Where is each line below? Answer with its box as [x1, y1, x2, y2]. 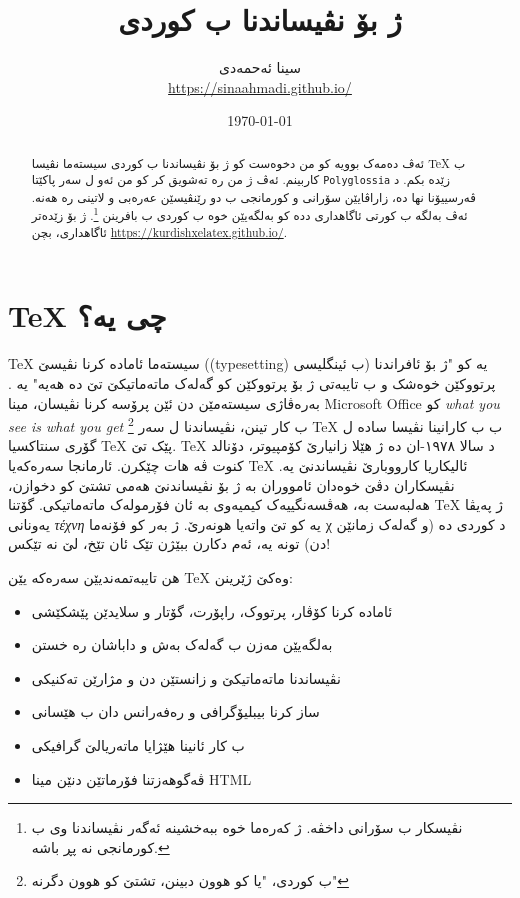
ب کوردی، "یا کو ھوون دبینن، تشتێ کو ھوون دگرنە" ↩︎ [31, 870, 349, 891]
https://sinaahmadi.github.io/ [168, 76, 352, 97]
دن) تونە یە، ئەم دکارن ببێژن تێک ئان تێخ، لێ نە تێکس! [8, 533, 331, 554]
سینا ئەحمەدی [219, 57, 301, 78]
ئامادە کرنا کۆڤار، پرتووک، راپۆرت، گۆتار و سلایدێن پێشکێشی [31, 600, 393, 621]
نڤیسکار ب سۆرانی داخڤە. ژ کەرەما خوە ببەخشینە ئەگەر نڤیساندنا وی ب [31, 817, 463, 838]
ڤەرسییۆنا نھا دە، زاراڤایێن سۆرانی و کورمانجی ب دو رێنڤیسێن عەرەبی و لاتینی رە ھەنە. [31, 188, 476, 205]
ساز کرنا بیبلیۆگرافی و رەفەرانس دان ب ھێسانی [31, 701, 320, 722]
